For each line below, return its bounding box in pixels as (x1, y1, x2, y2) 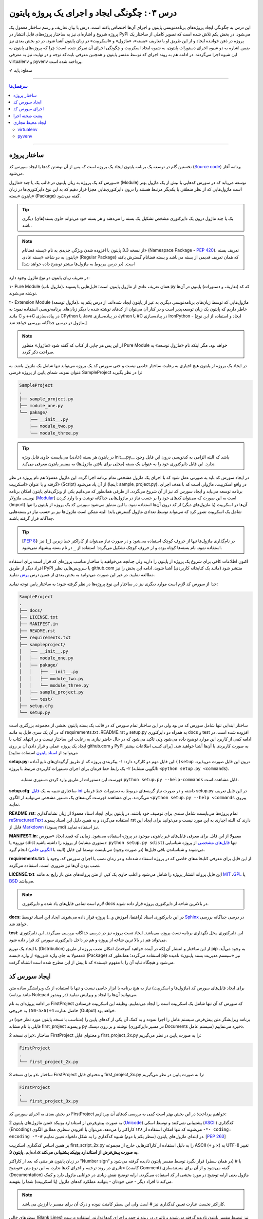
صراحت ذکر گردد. (22, 349, 55, 355)
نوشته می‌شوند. (9, 290, 38, 296)
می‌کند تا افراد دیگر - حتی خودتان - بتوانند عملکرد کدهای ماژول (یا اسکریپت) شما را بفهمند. (9, 1179, 173, 1184)
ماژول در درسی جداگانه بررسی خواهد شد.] (9, 319, 87, 325)
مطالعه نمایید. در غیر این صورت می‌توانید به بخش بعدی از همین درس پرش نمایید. (9, 572, 155, 578)
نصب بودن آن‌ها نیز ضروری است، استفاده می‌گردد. (9, 862, 101, 868)
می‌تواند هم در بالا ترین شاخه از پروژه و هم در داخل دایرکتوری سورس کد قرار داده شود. (9, 937, 167, 943)
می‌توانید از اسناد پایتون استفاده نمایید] (9, 750, 78, 756)
